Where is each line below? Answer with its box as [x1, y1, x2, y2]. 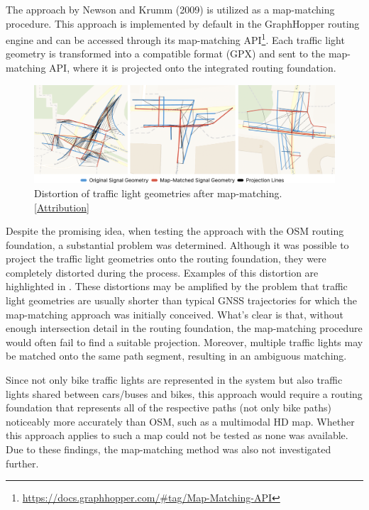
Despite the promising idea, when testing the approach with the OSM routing [6, 223, 344, 238]
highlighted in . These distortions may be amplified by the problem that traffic [6, 279, 348, 294]
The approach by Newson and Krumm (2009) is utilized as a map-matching [6, 2, 335, 16]
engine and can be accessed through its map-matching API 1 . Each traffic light [6, 31, 345, 47]
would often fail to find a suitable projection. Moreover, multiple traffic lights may [6, 334, 363, 349]
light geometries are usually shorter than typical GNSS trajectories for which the [6, 293, 357, 308]
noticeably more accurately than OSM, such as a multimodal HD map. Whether [6, 414, 355, 428]
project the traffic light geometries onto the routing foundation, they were [6, 251, 326, 266]
